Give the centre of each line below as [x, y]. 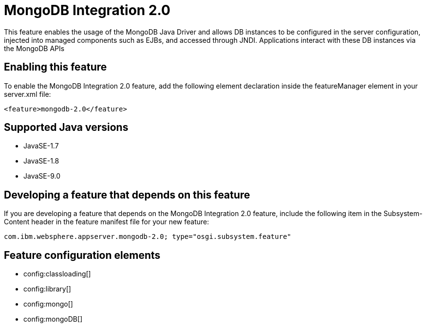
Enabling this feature [56, 67]
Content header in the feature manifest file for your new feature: [107, 222]
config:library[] [47, 289]
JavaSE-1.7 [41, 146]
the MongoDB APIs [34, 48]
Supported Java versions [66, 127]
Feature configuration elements [82, 255]
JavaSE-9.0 [42, 176]
